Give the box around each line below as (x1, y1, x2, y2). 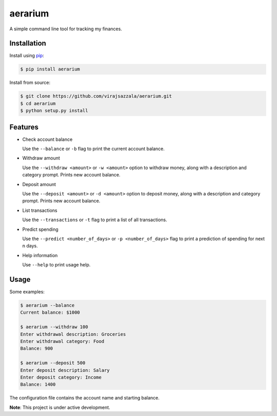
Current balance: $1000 (20, 310, 81, 316)
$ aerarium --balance (20, 302, 75, 309)
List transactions (22, 207, 57, 213)
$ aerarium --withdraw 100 (20, 324, 88, 330)
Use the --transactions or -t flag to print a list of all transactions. (22, 216, 167, 223)
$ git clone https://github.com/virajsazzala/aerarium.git (20, 93, 172, 99)
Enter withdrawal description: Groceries (20, 331, 126, 337)
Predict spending (22, 226, 58, 232)
